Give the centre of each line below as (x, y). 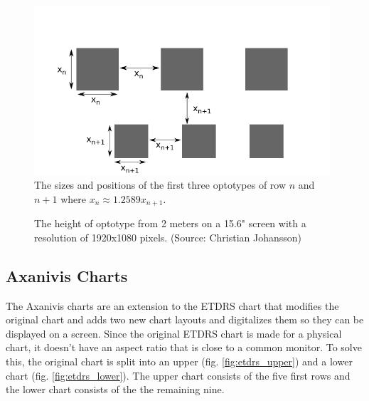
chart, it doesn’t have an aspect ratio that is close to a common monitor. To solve (184, 347)
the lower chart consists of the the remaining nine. (115, 389)
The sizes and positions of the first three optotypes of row (160, 185)
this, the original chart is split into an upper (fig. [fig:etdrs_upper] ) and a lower (179, 361)
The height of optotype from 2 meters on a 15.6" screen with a (170, 223)
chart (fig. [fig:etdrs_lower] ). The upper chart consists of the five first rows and (178, 375)
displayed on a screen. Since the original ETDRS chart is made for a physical (174, 333)
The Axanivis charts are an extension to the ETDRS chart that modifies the (172, 305)
